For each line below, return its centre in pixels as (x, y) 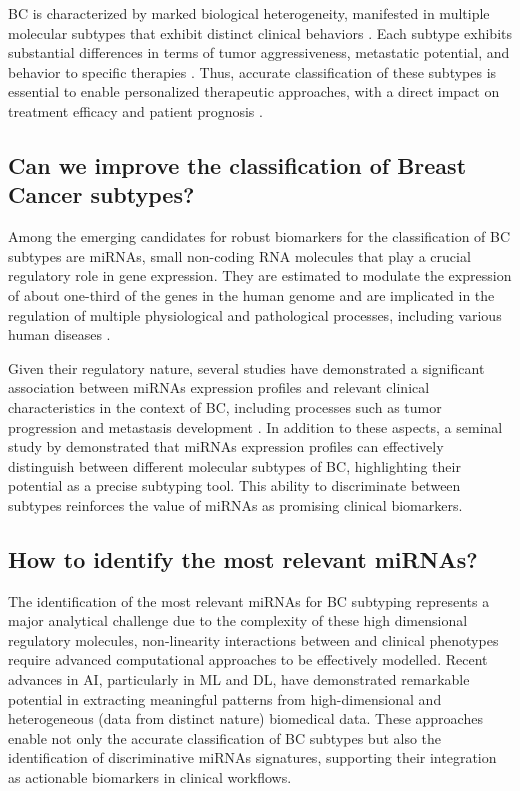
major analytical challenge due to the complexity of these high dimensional (238, 620)
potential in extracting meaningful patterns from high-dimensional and (225, 698)
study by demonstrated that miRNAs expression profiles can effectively (226, 446)
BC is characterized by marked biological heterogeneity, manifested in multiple (249, 13)
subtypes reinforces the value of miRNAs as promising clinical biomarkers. (235, 504)
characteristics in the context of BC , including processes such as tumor (225, 406)
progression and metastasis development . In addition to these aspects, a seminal (255, 426)
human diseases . (59, 334)
